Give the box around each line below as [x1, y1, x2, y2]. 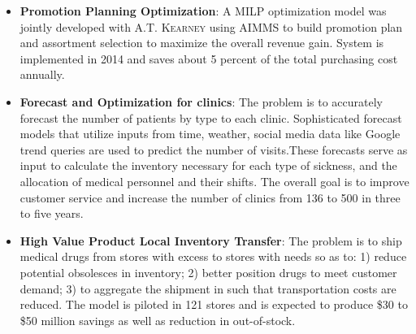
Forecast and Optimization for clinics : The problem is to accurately [19, 93, 383, 110]
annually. [19, 66, 65, 83]
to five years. [19, 205, 84, 222]
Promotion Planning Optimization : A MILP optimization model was [19, 2, 387, 19]
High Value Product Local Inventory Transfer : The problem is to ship [19, 232, 402, 249]
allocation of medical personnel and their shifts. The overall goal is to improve [19, 172, 409, 189]
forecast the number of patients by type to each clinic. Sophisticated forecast [19, 109, 402, 126]
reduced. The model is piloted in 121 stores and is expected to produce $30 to [19, 296, 408, 313]
